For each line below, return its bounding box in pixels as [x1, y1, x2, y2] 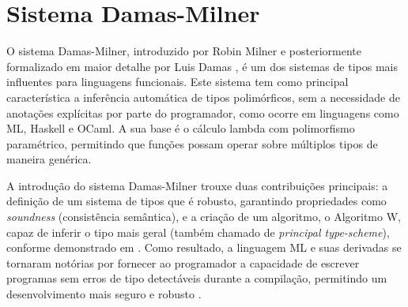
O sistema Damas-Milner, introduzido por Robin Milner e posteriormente [6, 43, 361, 59]
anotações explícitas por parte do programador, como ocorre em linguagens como [6, 104, 399, 121]
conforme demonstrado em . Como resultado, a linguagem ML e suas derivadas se [6, 239, 402, 256]
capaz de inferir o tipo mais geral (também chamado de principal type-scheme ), [6, 223, 390, 240]
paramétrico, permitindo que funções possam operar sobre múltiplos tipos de [6, 135, 378, 152]
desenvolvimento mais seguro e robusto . [6, 286, 202, 302]
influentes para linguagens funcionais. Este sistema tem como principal [6, 73, 349, 90]
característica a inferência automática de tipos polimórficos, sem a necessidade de [6, 88, 400, 105]
